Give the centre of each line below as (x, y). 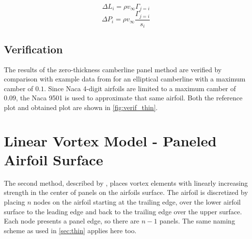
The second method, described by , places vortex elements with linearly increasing (126, 183)
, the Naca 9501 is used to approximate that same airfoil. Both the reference (129, 98)
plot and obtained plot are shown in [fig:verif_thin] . (81, 107)
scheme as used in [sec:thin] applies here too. (70, 230)
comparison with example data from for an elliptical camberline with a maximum (125, 79)
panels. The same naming (197, 221)
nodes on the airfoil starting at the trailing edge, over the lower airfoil (137, 202)
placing (15, 202)
